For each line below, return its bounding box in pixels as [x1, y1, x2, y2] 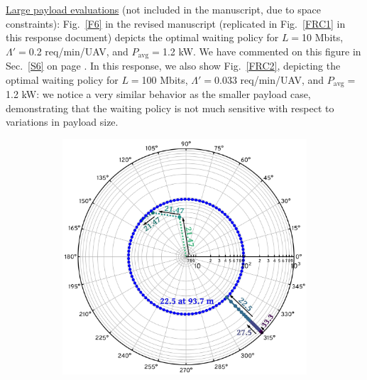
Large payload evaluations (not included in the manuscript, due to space [6, 2, 321, 16]
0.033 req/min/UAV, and [214, 72, 324, 87]
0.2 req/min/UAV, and [28, 43, 128, 58]
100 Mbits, [141, 72, 188, 87]
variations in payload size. [6, 114, 119, 129]
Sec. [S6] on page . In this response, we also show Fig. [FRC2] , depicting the [6, 58, 341, 73]
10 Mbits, [302, 30, 344, 45]
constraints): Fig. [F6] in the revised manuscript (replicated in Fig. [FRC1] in [6, 16, 346, 31]
